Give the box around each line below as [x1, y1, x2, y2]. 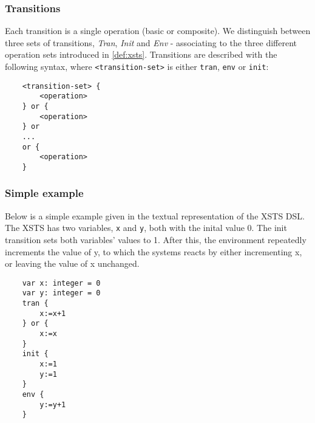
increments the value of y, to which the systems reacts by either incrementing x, [5, 245, 302, 258]
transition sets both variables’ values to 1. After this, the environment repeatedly [5, 233, 307, 246]
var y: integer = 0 [22, 289, 101, 298]
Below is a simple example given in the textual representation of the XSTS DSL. [5, 209, 305, 222]
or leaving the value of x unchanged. [5, 257, 140, 270]
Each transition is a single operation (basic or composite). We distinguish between [5, 24, 311, 37]
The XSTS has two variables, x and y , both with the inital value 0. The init [5, 221, 287, 234]
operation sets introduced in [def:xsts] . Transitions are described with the [5, 48, 277, 61]
